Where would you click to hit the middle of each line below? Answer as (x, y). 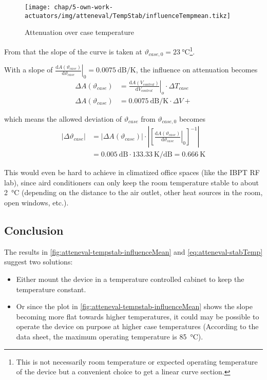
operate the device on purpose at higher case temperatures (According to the (137, 326)
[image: (38, 7)
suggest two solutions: (39, 262)
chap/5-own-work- (83, 7)
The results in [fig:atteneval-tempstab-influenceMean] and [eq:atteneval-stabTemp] (133, 251)
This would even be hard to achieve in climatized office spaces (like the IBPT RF (132, 172)
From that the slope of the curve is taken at (73, 51)
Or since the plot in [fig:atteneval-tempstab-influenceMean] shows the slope (134, 306)
